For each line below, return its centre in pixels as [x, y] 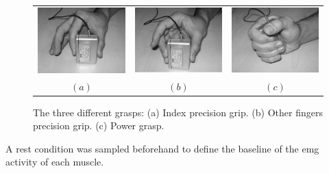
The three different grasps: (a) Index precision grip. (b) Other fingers [178, 112]
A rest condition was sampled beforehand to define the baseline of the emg [162, 148]
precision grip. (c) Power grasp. [99, 125]
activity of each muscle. [55, 162]
